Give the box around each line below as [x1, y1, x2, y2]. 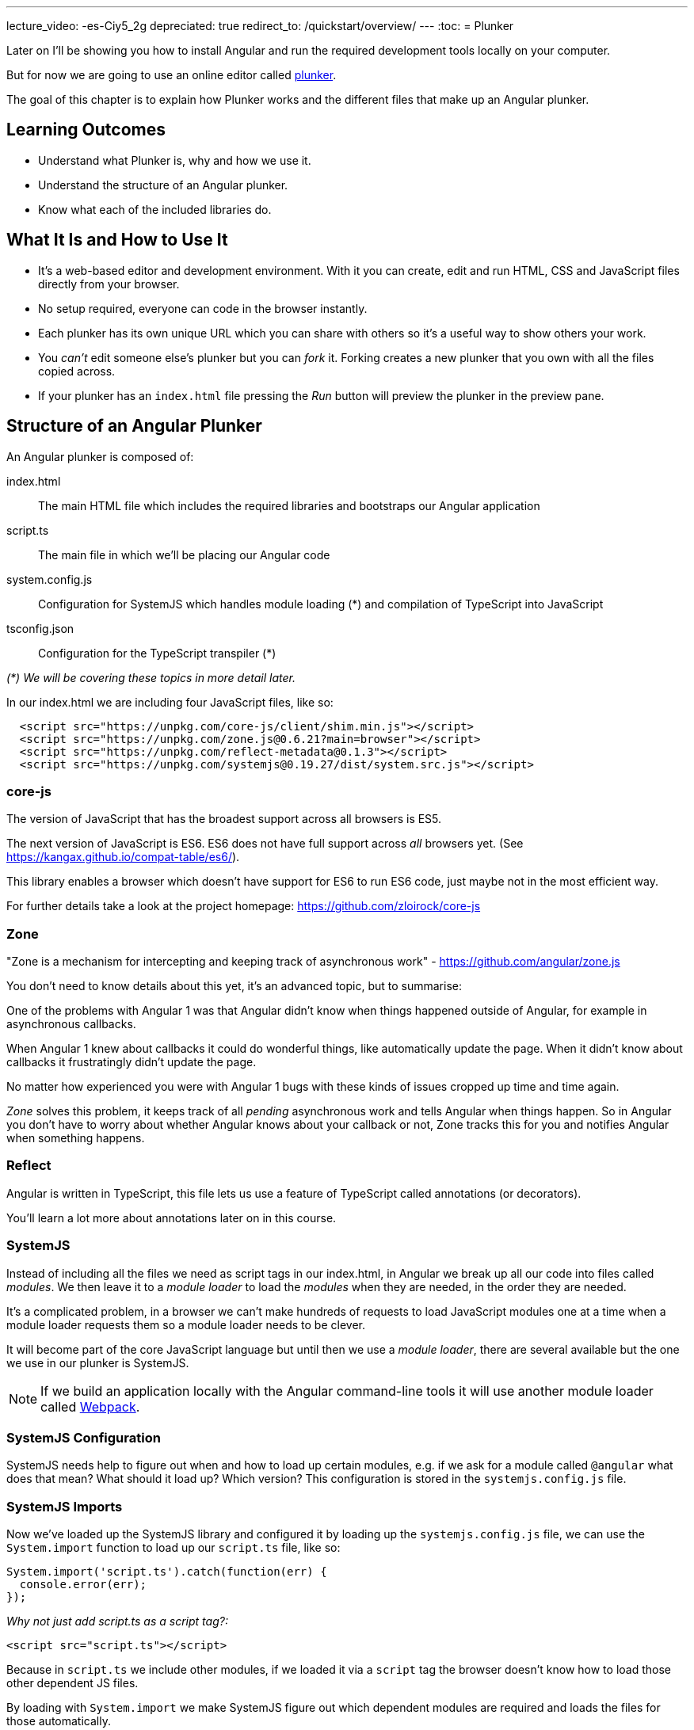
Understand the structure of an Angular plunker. [38, 177, 288, 192]
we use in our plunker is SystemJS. [6, 1355, 189, 1370]
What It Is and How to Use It [6, 230, 228, 250]
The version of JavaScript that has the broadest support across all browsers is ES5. [6, 812, 442, 826]
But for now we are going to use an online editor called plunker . [6, 68, 337, 82]
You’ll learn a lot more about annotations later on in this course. [6, 1210, 337, 1225]
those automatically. [6, 1714, 111, 1728]
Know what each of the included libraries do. [38, 202, 272, 216]
